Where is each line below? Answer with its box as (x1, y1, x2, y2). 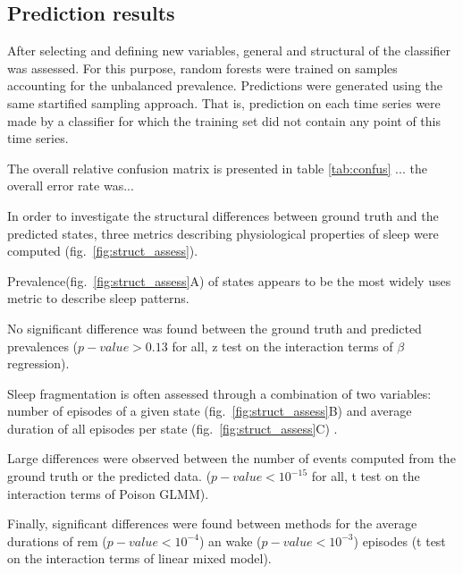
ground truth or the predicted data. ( (7, 467, 212, 485)
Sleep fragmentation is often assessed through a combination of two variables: (7, 384, 432, 402)
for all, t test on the (311, 467, 420, 485)
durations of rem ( (7, 531, 107, 550)
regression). (7, 354, 70, 373)
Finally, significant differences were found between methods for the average (7, 514, 417, 533)
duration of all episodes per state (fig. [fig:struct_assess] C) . (7, 418, 338, 437)
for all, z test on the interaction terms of (172, 336, 393, 355)
